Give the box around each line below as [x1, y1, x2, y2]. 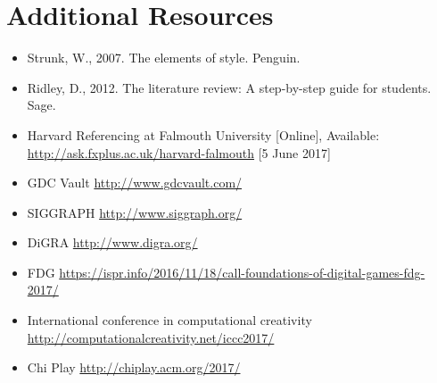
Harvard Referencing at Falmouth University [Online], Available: [27, 125, 380, 144]
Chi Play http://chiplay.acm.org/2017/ [27, 358, 241, 377]
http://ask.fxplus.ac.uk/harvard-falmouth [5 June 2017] [27, 143, 331, 162]
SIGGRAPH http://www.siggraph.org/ [27, 203, 243, 221]
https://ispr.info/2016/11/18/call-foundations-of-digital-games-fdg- [59, 262, 425, 281]
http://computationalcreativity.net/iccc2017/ [27, 328, 275, 346]
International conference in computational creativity [27, 311, 312, 329]
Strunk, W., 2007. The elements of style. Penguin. [27, 48, 301, 67]
